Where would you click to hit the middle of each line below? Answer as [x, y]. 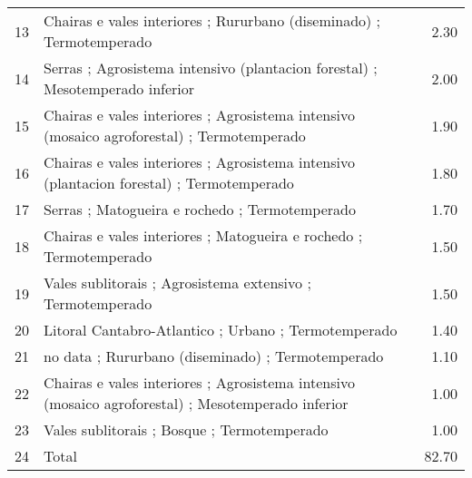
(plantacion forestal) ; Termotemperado [169, 183]
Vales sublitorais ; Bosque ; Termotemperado [186, 429]
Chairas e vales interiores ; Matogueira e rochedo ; [203, 235]
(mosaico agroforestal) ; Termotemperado [175, 136]
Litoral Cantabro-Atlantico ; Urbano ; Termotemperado [221, 330]
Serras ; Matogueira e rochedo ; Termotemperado [200, 209]
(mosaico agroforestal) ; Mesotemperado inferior [196, 403]
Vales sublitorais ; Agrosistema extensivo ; [177, 283]
